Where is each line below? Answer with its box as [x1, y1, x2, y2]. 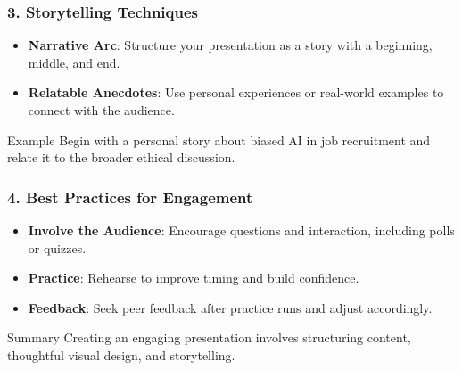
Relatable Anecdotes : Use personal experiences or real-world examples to [28, 83, 444, 102]
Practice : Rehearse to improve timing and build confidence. [28, 268, 359, 287]
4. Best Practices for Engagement [7, 185, 253, 208]
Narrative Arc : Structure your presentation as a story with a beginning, [28, 36, 433, 54]
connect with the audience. [28, 101, 175, 119]
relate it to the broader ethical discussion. [7, 148, 235, 167]
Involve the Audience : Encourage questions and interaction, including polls [28, 221, 455, 239]
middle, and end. [28, 53, 120, 71]
